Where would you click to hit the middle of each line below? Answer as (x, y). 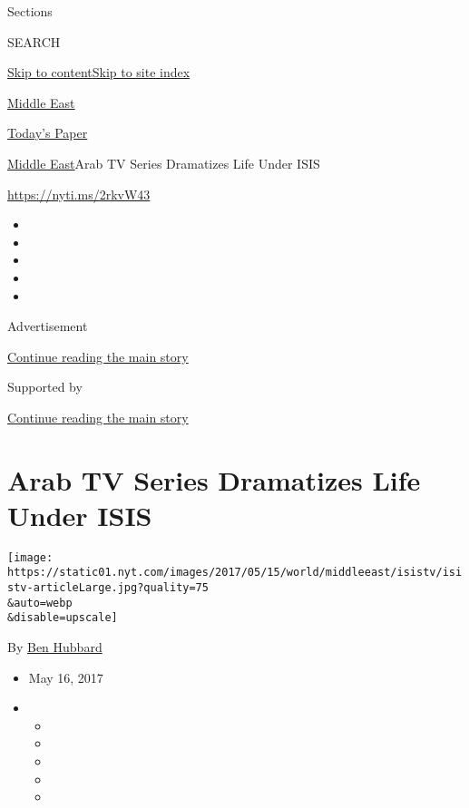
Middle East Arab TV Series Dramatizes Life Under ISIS (164, 163)
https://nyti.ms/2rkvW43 (79, 194)
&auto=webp (40, 603)
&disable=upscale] (63, 618)
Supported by (45, 387)
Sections (30, 11)
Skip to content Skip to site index (99, 72)
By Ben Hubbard (55, 647)
